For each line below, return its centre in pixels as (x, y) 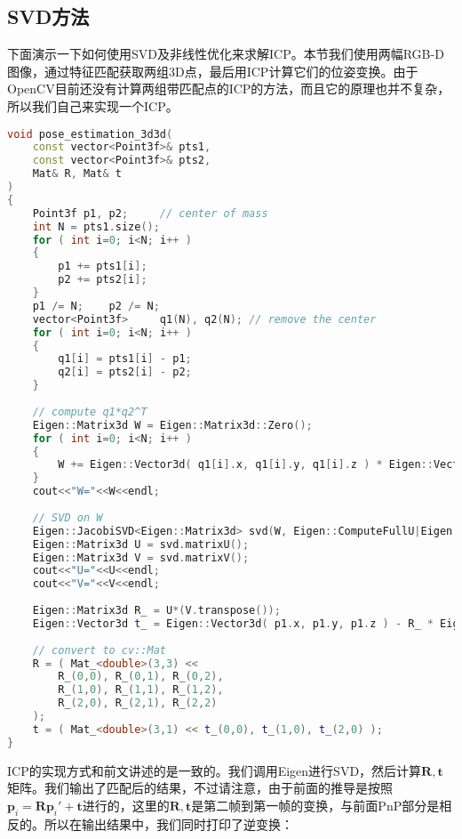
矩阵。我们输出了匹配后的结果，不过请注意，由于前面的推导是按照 (200, 788)
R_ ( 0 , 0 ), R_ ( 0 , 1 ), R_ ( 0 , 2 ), (141, 677)
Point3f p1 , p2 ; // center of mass (150, 213)
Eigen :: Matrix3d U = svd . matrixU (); (141, 544)
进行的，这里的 (126, 805)
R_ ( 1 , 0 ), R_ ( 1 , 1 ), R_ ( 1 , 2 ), (141, 690)
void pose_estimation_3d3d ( (90, 134)
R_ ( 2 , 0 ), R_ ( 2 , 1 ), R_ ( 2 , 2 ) (138, 703)
